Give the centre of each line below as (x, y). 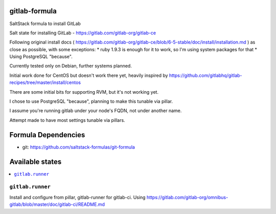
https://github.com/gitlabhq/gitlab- (205, 75)
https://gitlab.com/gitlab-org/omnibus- (187, 197)
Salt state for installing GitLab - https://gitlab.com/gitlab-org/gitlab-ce (83, 33)
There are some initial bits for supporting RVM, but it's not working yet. (84, 92)
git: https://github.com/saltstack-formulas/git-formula (79, 147)
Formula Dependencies (47, 135)
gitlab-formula (33, 11)
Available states (36, 162)
